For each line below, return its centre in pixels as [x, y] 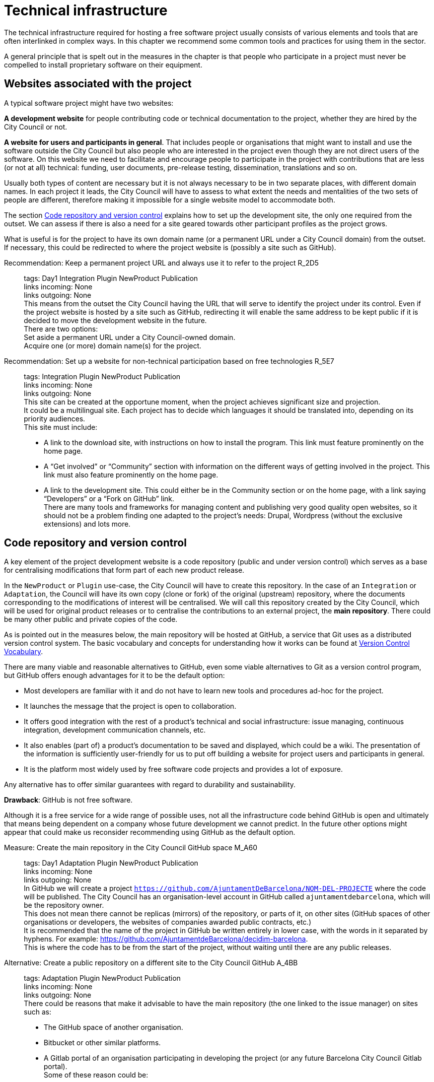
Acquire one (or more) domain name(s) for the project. [113, 345]
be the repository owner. [64, 905]
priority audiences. [55, 418]
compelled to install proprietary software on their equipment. [103, 65]
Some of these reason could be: [96, 1075]
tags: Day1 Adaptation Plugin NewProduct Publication [111, 863]
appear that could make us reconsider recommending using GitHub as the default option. [150, 832]
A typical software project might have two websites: [89, 103]
